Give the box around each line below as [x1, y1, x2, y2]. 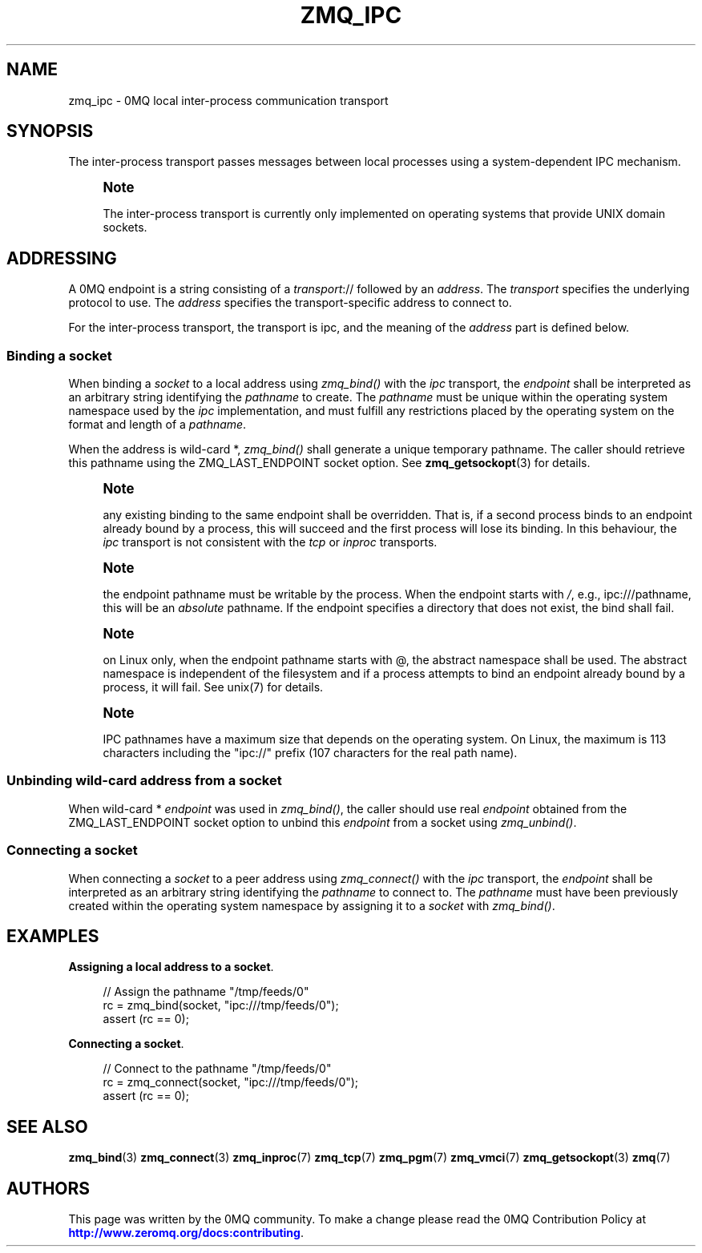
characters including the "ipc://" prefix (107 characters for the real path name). [103, 746, 518, 760]
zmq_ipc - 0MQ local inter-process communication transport [68, 93, 389, 107]
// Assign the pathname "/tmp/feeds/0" [103, 985, 309, 999]
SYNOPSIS [6, 121, 94, 142]
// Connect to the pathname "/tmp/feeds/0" [103, 1062, 332, 1076]
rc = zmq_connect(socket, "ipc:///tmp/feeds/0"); [103, 1075, 359, 1090]
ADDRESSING [6, 248, 117, 268]
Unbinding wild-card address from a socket [6, 772, 282, 789]
